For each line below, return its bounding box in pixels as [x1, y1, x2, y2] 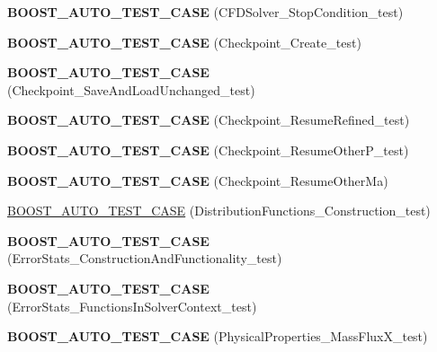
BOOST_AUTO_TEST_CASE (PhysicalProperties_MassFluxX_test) [7, 327, 428, 346]
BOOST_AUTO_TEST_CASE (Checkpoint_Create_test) [7, 32, 361, 51]
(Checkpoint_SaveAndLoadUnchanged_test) [7, 80, 255, 99]
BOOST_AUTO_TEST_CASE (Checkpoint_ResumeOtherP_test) [7, 140, 409, 159]
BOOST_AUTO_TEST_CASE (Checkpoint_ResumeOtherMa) [7, 171, 388, 189]
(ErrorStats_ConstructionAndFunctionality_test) [7, 249, 282, 268]
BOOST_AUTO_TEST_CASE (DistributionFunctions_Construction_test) [7, 201, 431, 220]
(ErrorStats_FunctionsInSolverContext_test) [7, 296, 257, 315]
